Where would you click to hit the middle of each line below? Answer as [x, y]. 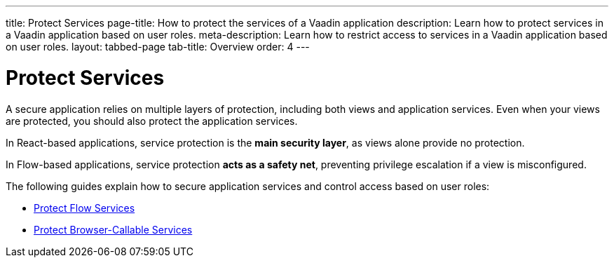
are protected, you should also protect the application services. [152, 121]
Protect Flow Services [84, 208]
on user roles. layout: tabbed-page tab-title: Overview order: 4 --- [158, 47]
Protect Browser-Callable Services [113, 229]
